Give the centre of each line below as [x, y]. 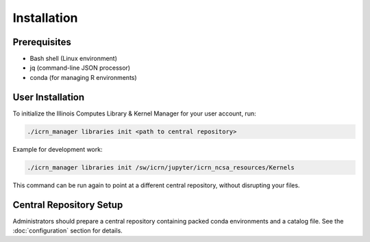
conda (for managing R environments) [83, 77]
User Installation [49, 97]
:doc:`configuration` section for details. [67, 230]
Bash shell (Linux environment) [74, 59]
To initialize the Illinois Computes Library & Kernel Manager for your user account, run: [134, 113]
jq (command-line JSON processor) [80, 68]
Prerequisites [42, 42]
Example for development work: [58, 149]
